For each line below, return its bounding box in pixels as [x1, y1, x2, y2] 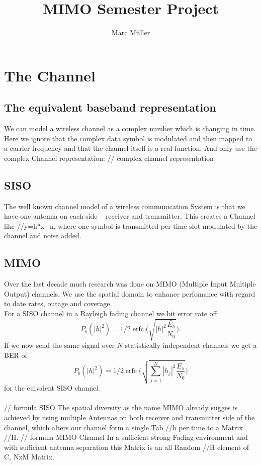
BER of [4, 349, 27, 360]
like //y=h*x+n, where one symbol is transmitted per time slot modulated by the [4, 220, 257, 231]
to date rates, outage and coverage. [4, 298, 112, 309]
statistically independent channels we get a [125, 340, 257, 350]
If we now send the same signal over [4, 340, 115, 350]
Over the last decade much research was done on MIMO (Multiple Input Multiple [4, 278, 256, 289]
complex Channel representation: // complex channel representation [4, 152, 214, 163]
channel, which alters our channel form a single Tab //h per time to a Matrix [4, 422, 243, 432]
